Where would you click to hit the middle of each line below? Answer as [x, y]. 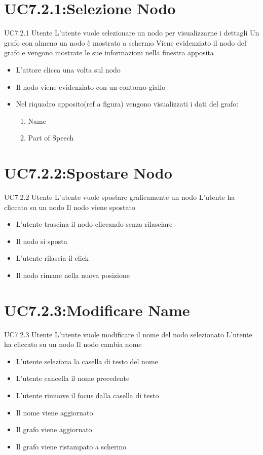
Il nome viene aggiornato [54, 412]
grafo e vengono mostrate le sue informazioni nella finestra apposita [109, 52]
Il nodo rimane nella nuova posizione [73, 275]
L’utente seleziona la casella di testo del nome [87, 361]
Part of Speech [51, 138]
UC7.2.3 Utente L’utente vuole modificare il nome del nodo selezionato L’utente [128, 334]
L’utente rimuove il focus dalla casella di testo [87, 395]
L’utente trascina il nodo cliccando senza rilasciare [94, 224]
